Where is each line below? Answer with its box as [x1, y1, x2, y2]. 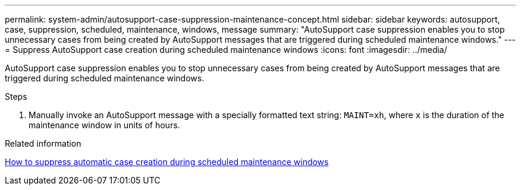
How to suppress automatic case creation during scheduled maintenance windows [5, 157, 329, 167]
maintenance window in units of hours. [29, 120, 180, 130]
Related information [5, 138, 81, 148]
